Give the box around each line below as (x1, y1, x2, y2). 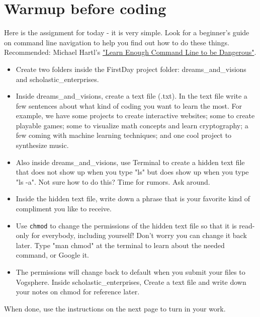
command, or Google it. (16, 250, 89, 260)
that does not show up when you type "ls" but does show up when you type (16, 167, 249, 177)
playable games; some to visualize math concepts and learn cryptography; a (16, 120, 248, 130)
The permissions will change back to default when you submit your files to (16, 267, 245, 277)
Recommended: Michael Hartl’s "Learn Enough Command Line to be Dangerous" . (4, 47, 256, 57)
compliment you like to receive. (16, 203, 112, 214)
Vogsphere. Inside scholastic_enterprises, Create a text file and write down (16, 276, 246, 287)
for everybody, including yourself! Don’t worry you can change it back (31, 230, 247, 241)
